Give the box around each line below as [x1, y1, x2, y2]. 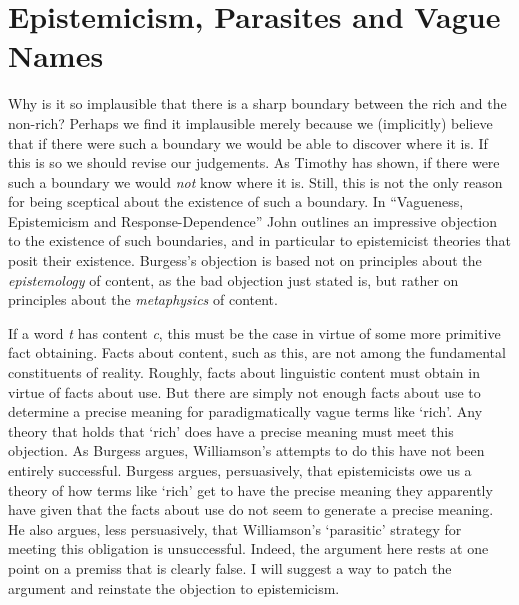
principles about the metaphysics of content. [8, 289, 278, 310]
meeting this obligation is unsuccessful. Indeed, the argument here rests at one [8, 538, 489, 559]
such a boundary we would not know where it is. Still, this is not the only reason [8, 171, 503, 192]
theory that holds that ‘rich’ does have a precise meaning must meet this [8, 420, 454, 441]
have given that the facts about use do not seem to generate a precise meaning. [8, 499, 494, 520]
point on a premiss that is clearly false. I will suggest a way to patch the [8, 557, 452, 578]
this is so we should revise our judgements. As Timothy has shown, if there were [8, 152, 500, 173]
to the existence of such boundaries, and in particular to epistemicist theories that [8, 230, 512, 251]
